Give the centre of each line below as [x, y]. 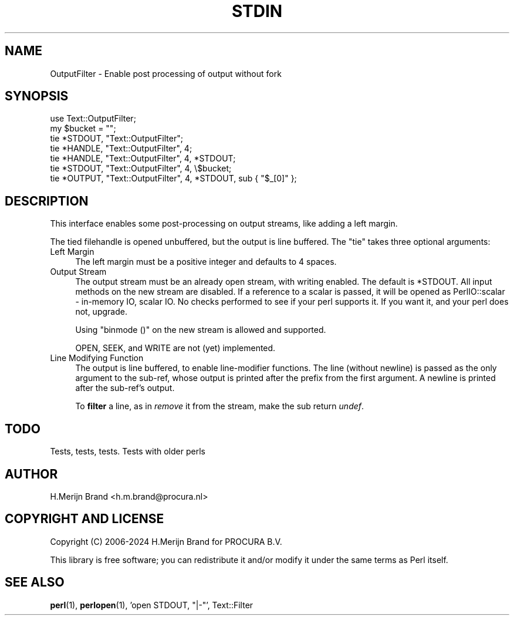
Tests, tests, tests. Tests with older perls [128, 451]
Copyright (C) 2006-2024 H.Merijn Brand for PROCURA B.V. [166, 541]
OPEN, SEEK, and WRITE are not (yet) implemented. [175, 348]
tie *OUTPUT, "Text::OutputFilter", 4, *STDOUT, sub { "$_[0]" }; [173, 178]
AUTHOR [31, 474]
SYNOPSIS [37, 96]
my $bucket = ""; [83, 129]
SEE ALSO [35, 582]
